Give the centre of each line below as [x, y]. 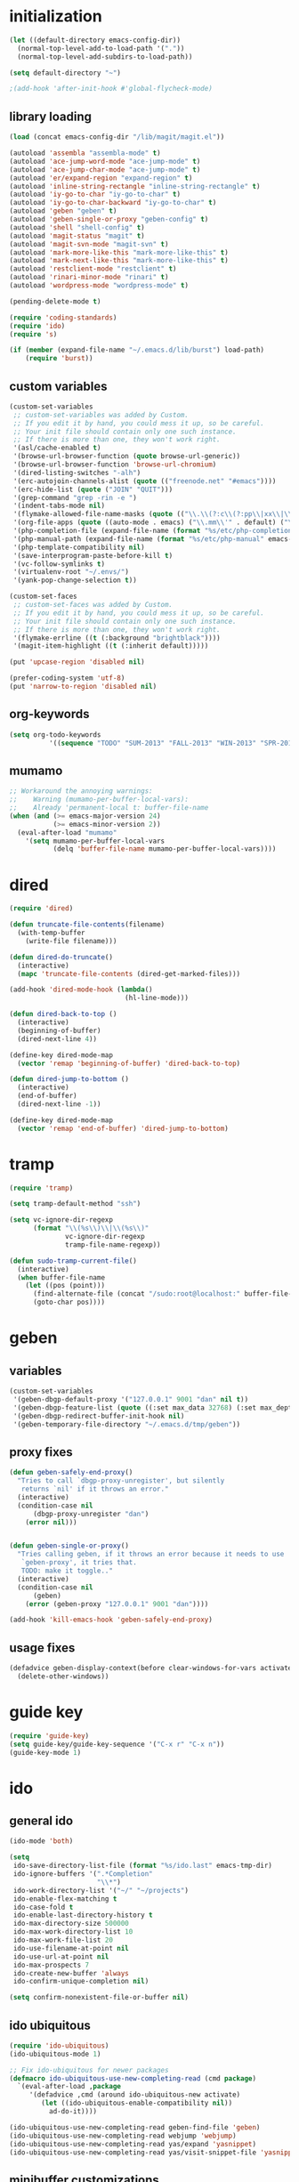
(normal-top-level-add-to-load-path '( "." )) [101, 48]
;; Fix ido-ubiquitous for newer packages [89, 2070]
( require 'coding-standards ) [63, 318]
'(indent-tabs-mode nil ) [59, 506]
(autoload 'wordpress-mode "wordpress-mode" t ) [99, 286]
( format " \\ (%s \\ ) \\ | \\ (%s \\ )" [91, 1228]
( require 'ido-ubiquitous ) [59, 2045]
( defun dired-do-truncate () [61, 957]
